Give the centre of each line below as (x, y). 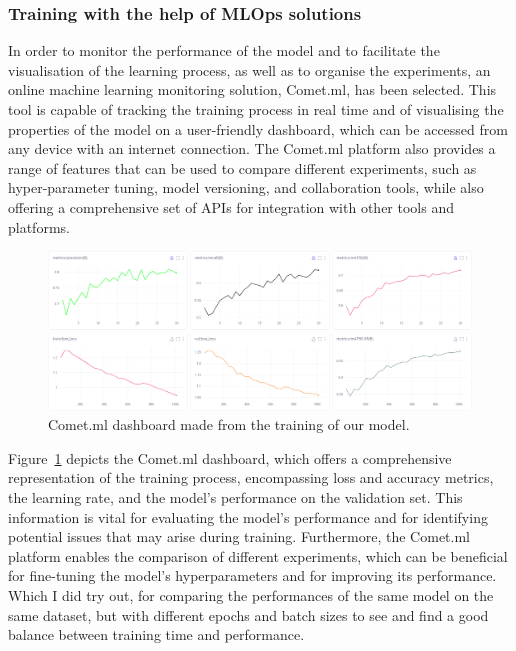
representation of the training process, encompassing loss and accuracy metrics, (251, 477)
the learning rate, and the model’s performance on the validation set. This (235, 496)
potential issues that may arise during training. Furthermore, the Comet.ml (239, 536)
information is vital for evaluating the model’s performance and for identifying (248, 516)
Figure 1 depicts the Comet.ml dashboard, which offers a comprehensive (230, 457)
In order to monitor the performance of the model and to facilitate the (224, 50)
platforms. (39, 226)
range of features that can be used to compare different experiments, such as (242, 167)
